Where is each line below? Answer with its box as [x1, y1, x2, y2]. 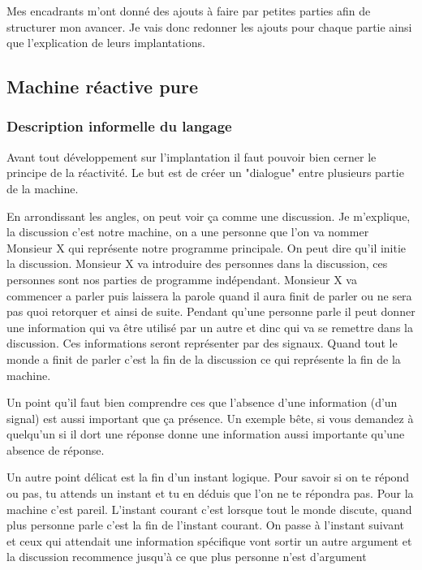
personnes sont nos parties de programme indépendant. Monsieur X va [6, 270, 357, 287]
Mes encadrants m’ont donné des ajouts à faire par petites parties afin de [6, 2, 371, 19]
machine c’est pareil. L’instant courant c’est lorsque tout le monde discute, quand [6, 500, 412, 517]
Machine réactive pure [6, 74, 198, 99]
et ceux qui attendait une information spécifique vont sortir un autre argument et [6, 532, 412, 549]
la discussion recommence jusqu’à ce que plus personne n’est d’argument [6, 548, 367, 565]
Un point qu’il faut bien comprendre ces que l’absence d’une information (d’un [6, 394, 398, 411]
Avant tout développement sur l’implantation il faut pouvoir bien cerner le [6, 148, 377, 165]
